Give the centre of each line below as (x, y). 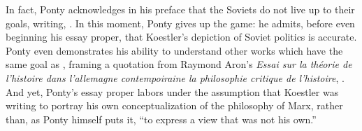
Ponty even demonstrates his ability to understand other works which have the (174, 50)
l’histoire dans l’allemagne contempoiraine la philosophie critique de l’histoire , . (175, 77)
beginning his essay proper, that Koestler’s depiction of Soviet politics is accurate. (181, 37)
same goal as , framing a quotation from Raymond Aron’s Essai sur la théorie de (179, 64)
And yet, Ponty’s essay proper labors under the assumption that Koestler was (172, 91)
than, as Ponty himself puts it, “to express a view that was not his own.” (161, 119)
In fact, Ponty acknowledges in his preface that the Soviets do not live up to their (180, 9)
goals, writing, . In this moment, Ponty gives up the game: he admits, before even (180, 23)
